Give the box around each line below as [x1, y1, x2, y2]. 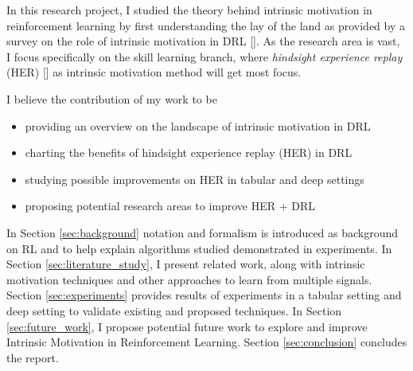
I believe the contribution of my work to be [6, 90, 217, 107]
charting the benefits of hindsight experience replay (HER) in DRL [25, 144, 353, 161]
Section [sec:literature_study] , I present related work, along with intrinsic [6, 256, 365, 272]
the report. [6, 349, 59, 365]
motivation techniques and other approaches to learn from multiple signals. [6, 271, 372, 287]
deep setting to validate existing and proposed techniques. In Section [6, 302, 342, 318]
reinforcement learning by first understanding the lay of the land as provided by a [6, 17, 406, 33]
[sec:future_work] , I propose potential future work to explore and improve [6, 318, 368, 334]
